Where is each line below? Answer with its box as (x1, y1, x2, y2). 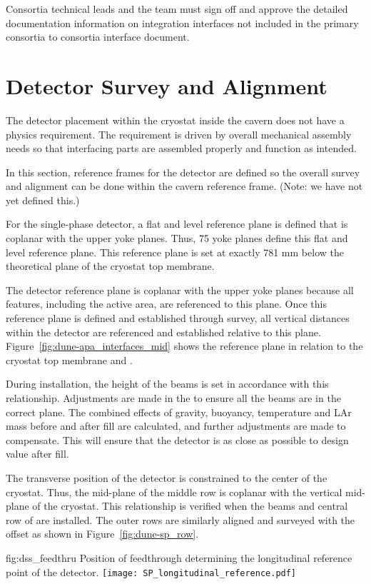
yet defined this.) (6, 192, 80, 207)
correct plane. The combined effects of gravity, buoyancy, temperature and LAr (6, 404, 352, 419)
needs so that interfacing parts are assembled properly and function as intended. (6, 141, 357, 156)
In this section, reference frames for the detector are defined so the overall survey (6, 164, 360, 179)
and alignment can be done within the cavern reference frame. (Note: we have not (6, 178, 363, 193)
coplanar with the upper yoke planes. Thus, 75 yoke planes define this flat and (6, 231, 348, 246)
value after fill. (6, 446, 69, 461)
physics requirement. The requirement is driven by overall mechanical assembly (6, 126, 352, 141)
